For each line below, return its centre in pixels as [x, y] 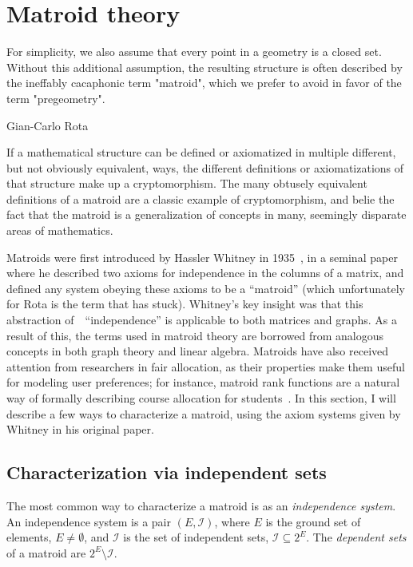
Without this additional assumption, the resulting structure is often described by [205, 67]
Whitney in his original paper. [80, 429]
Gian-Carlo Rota [48, 125]
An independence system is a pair [89, 521]
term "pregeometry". [56, 98]
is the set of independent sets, [196, 537]
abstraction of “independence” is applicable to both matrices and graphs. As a [202, 320]
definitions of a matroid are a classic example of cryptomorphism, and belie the [201, 198]
